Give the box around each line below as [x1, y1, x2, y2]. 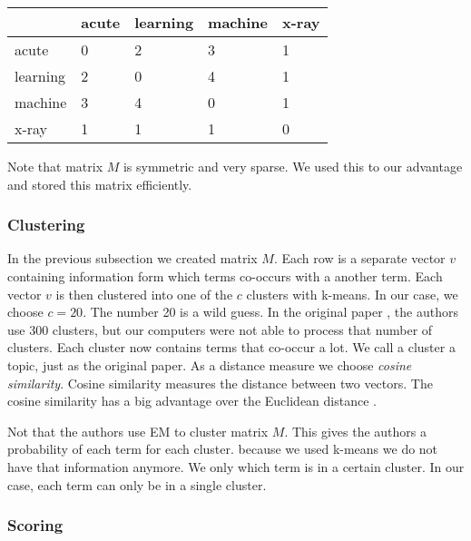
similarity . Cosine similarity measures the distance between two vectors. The [7, 373, 433, 392]
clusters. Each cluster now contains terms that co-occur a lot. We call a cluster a [7, 338, 456, 357]
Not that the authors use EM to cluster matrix [7, 421, 269, 440]
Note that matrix [7, 157, 103, 175]
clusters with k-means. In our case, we [246, 284, 458, 303]
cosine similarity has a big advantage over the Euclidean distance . [7, 391, 377, 410]
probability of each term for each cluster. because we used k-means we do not [7, 439, 438, 458]
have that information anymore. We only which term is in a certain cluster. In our [7, 457, 465, 476]
